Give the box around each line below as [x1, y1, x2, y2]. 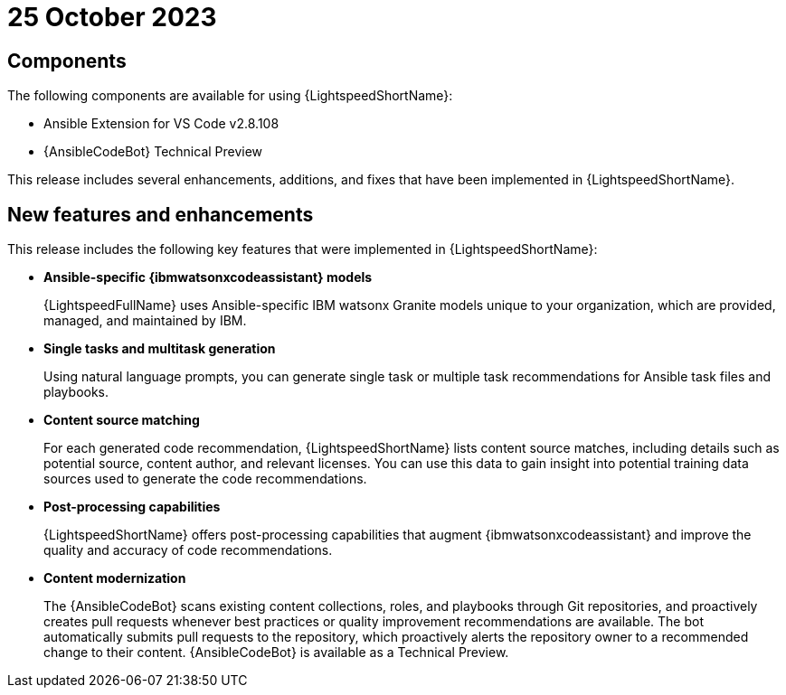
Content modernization [43, 570, 186, 587]
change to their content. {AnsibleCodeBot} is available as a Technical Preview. [43, 644, 509, 661]
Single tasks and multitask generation [43, 341, 276, 357]
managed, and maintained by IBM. [43, 313, 247, 329]
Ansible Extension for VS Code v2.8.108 [43, 116, 279, 132]
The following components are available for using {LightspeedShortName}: [7, 88, 453, 104]
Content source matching [43, 412, 200, 428]
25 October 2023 [7, 2, 217, 33]
